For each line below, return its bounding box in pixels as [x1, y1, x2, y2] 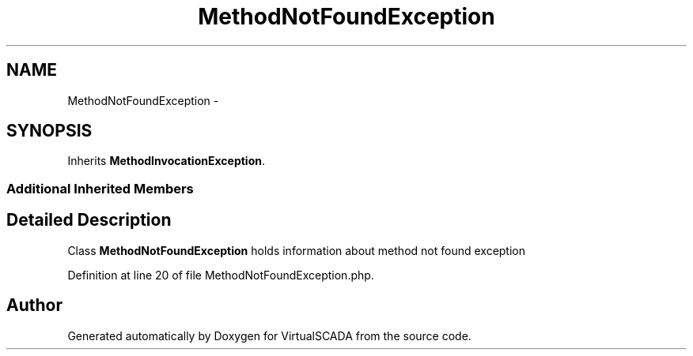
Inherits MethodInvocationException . [67, 154, 265, 168]
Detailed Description [6, 210, 172, 230]
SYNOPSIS [6, 121, 93, 141]
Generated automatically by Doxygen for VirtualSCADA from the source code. [67, 328, 471, 343]
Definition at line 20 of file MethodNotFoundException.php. [67, 268, 374, 282]
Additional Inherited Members [6, 180, 194, 197]
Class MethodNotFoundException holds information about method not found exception [67, 243, 525, 257]
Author [6, 295, 62, 316]
